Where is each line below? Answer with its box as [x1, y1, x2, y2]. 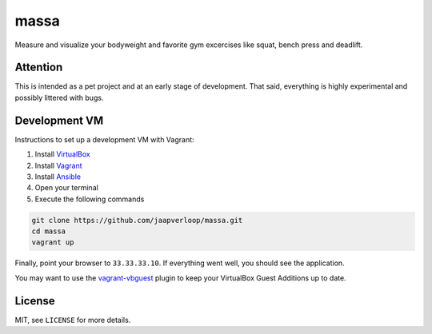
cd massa [31, 227, 66, 236]
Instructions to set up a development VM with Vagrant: [14, 134, 195, 144]
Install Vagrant [34, 161, 83, 170]
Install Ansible [34, 172, 82, 181]
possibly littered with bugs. [14, 93, 104, 102]
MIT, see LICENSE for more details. [14, 315, 131, 324]
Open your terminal [34, 183, 99, 193]
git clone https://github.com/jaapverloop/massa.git [31, 216, 243, 225]
